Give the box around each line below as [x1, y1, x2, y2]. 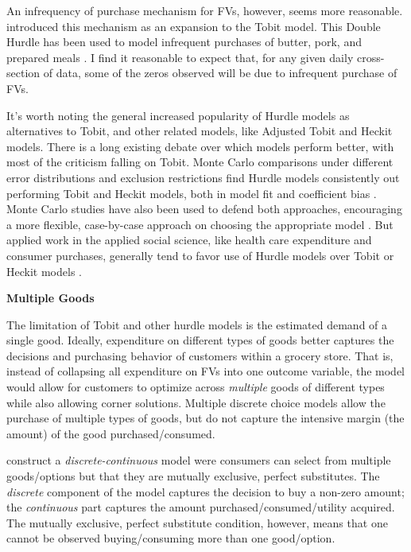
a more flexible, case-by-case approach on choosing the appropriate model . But [6, 216, 394, 232]
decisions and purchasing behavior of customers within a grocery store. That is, [6, 347, 394, 363]
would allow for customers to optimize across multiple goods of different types [6, 379, 385, 395]
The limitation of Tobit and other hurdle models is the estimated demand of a [6, 316, 388, 332]
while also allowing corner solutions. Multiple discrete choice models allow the [6, 394, 386, 410]
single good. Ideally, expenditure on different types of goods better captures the [6, 332, 394, 348]
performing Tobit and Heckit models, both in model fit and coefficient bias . [6, 185, 377, 201]
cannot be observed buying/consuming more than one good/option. [6, 530, 335, 546]
